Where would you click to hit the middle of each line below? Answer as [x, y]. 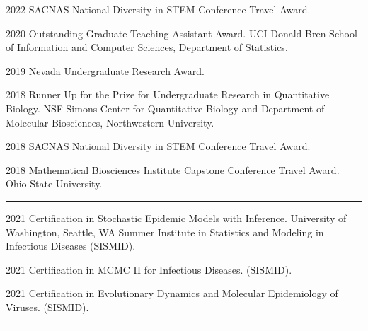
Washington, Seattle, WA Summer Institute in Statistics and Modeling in [165, 232]
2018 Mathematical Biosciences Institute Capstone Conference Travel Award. [173, 169]
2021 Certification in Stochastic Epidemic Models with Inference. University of [176, 217]
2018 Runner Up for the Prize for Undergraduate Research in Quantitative [168, 94]
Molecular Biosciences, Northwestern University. [110, 122]
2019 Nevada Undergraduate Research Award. [105, 70]
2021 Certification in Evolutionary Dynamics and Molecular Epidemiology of [172, 293]
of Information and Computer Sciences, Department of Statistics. [147, 47]
